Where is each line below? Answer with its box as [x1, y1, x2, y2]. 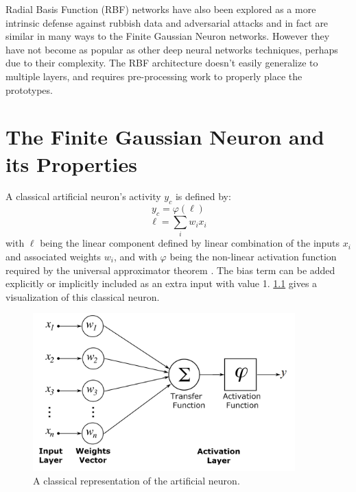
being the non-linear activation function [169, 249, 337, 263]
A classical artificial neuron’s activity [5, 189, 161, 204]
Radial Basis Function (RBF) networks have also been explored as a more [5, 2, 316, 16]
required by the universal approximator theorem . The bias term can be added [5, 262, 335, 277]
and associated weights [5, 249, 102, 263]
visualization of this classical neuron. [5, 289, 160, 304]
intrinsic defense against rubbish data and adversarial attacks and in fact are [5, 15, 329, 29]
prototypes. [5, 82, 53, 97]
